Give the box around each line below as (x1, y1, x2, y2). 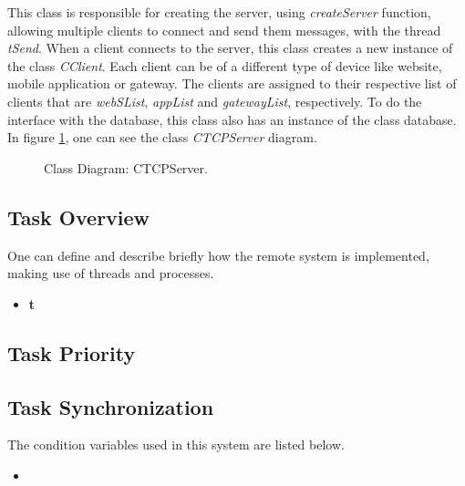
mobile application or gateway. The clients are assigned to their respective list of (7, 74, 457, 93)
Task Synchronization (7, 392, 214, 420)
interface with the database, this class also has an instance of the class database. (7, 109, 457, 129)
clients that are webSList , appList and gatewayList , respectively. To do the (7, 91, 422, 110)
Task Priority (7, 338, 136, 367)
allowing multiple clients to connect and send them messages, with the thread (7, 20, 441, 39)
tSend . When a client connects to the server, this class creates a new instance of (7, 38, 453, 57)
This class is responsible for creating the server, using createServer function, (7, 3, 431, 21)
